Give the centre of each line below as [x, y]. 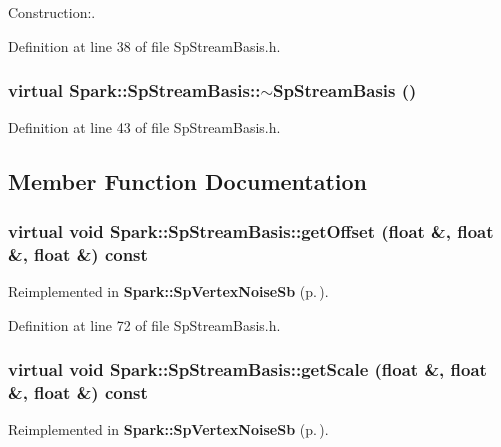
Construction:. [52, 12]
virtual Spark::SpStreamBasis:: [134, 90]
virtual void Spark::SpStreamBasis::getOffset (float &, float [251, 230]
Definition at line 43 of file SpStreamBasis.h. [144, 127]
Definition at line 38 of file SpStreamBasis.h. [144, 45]
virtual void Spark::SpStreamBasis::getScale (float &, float [247, 369]
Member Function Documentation [188, 181]
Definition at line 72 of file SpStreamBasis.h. [144, 324]
